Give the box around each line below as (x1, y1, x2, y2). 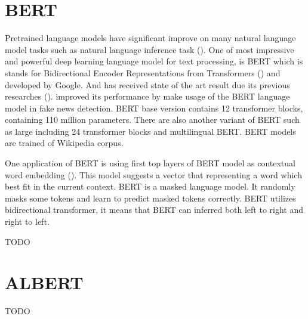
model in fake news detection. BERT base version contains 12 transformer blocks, (5, 101, 303, 114)
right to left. (5, 215, 50, 228)
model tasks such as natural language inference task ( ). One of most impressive (5, 43, 294, 55)
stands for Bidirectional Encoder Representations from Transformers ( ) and (5, 66, 281, 79)
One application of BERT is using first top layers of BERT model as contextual (5, 157, 295, 169)
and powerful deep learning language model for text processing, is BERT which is (5, 55, 303, 67)
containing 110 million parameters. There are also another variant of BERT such (5, 113, 300, 126)
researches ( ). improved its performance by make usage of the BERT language (5, 90, 290, 103)
